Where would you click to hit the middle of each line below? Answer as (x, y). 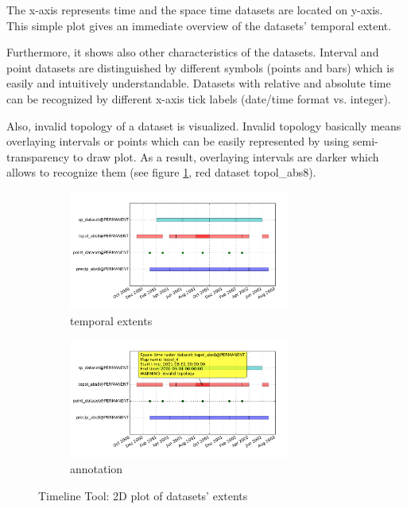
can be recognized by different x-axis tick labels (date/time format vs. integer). (199, 98)
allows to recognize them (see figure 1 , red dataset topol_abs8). (161, 172)
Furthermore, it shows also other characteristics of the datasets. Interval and (193, 52)
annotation (97, 469)
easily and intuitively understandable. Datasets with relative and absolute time (199, 83)
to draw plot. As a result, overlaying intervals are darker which (226, 156)
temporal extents (111, 320)
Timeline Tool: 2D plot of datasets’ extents (143, 495)
